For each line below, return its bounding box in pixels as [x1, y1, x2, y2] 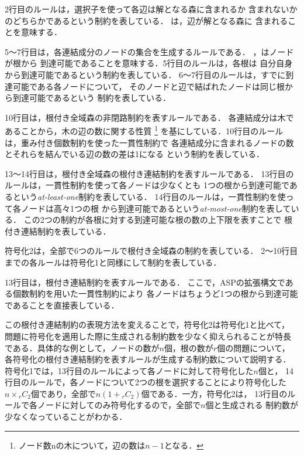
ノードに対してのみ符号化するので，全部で [37, 399, 201, 411]
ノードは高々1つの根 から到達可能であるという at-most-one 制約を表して [20, 202, 291, 214]
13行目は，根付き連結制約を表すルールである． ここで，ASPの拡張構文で [5, 276, 285, 288]
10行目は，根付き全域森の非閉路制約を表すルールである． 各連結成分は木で [5, 111, 294, 123]
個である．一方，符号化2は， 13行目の [141, 387, 288, 399]
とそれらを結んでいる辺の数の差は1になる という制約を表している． [5, 148, 265, 160]
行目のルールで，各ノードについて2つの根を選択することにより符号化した [5, 376, 286, 388]
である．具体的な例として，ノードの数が [5, 341, 160, 354]
